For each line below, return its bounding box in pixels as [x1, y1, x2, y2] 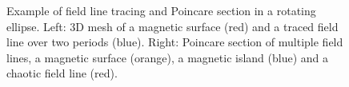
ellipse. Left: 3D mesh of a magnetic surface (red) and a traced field [6, 18, 339, 34]
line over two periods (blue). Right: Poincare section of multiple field [6, 34, 343, 50]
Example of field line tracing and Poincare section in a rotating [6, 2, 316, 18]
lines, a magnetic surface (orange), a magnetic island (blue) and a [6, 49, 329, 65]
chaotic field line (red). [6, 65, 118, 81]
